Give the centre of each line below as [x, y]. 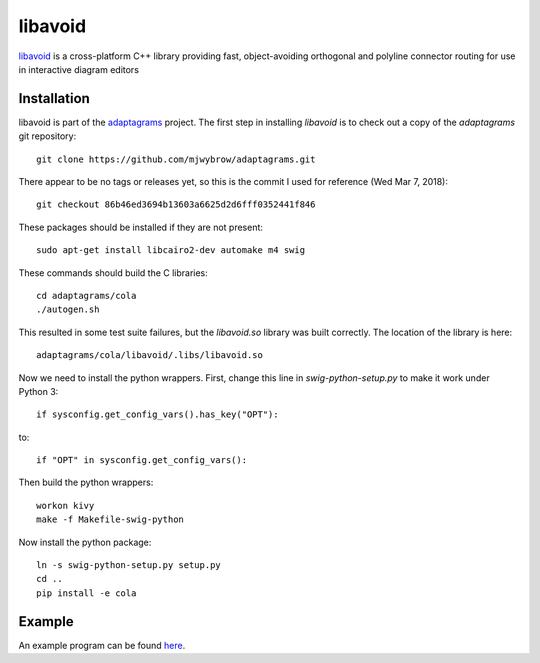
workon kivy [65, 505]
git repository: [47, 136]
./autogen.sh [68, 309]
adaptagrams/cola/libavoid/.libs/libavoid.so [150, 355]
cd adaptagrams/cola [86, 295]
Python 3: [38, 391]
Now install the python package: [85, 542]
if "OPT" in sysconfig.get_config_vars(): [142, 460]
